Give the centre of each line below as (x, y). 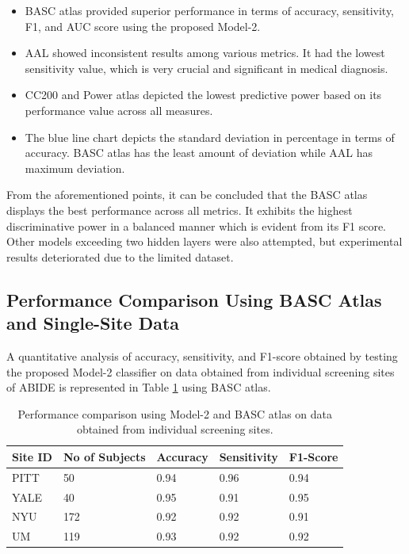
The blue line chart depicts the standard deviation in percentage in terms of (210, 137)
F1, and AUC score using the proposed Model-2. (143, 26)
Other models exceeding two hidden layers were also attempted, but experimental (204, 241)
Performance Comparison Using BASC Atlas (194, 299)
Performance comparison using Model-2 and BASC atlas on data (175, 413)
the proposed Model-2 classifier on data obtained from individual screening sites (201, 371)
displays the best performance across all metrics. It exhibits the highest (180, 210)
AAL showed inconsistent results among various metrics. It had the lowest (205, 53)
